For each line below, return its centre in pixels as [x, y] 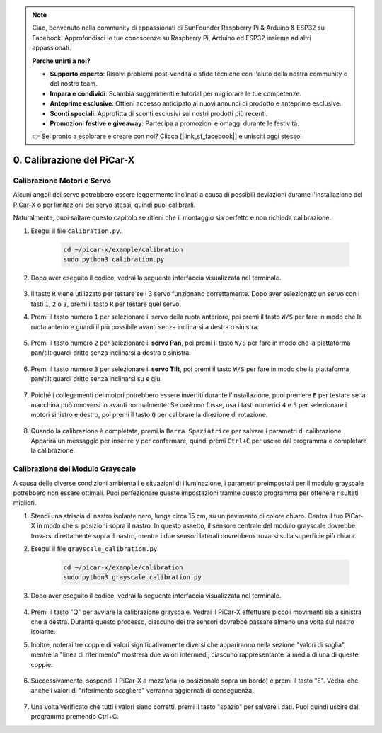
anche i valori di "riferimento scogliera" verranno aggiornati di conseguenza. [142, 691]
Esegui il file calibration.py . [76, 231]
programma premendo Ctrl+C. [75, 717]
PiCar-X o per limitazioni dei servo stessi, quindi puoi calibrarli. [104, 205]
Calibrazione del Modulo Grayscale [75, 469]
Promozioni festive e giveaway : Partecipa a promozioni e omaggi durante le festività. [175, 123]
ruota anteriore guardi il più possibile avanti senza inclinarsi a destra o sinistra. [145, 326]
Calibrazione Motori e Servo [62, 181]
